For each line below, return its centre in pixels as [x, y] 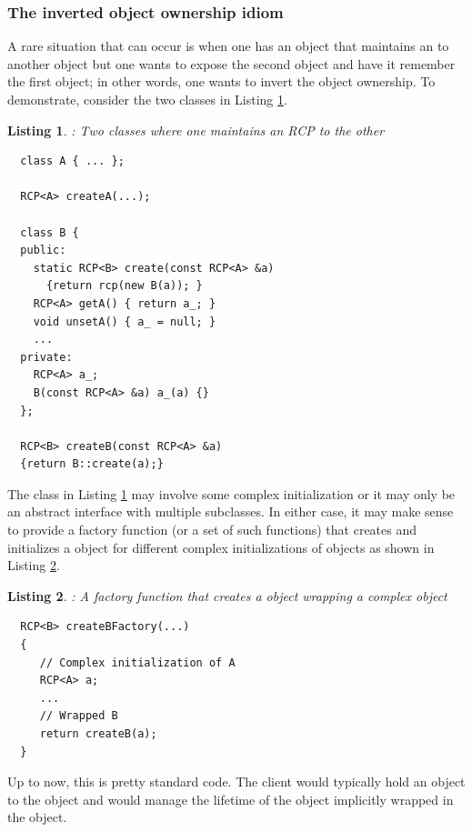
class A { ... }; [72, 161]
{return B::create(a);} [92, 464]
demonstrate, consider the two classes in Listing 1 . [147, 99]
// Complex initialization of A [137, 662]
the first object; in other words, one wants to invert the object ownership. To [221, 81]
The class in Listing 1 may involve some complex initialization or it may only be [231, 493]
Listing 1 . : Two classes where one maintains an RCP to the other [196, 130]
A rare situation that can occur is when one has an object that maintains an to [228, 46]
